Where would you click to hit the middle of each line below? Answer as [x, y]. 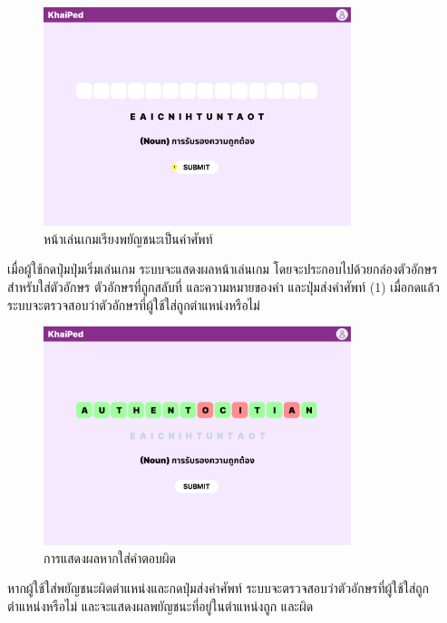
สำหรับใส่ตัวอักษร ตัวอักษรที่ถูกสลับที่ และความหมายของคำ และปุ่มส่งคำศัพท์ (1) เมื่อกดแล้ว [224, 286]
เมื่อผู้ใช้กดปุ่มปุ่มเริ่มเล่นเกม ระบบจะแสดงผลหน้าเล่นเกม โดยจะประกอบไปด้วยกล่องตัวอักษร [223, 269]
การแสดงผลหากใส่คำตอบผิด [110, 557]
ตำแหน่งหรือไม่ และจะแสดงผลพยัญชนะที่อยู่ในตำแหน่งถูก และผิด [160, 606]
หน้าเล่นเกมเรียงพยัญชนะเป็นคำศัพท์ [128, 238]
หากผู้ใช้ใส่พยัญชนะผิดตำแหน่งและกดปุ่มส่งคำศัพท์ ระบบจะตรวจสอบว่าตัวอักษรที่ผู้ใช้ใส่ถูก [219, 588]
